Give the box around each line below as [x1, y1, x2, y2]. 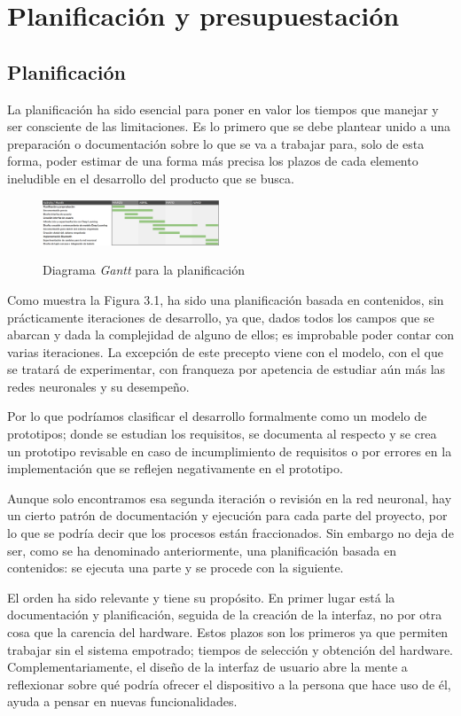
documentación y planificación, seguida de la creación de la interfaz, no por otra [7, 605, 442, 624]
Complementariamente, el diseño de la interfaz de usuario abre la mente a [7, 658, 408, 676]
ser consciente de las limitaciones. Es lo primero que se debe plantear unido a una [7, 117, 451, 136]
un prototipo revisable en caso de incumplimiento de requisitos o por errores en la [7, 441, 452, 460]
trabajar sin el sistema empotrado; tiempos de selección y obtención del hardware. [7, 640, 454, 658]
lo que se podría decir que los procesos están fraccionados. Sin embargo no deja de [7, 524, 454, 542]
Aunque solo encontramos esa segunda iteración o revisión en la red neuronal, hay [7, 488, 452, 507]
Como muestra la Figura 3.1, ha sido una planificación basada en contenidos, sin [7, 290, 444, 308]
